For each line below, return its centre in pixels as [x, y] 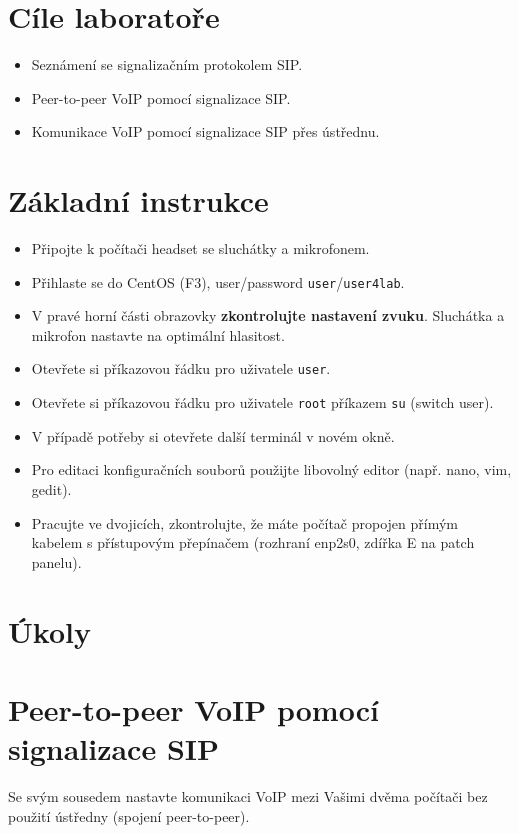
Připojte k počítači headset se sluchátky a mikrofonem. [200, 248]
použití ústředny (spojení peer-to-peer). [129, 815]
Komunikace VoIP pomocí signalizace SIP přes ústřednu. [205, 131]
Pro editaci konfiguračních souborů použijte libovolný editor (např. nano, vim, [271, 469]
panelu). [56, 561]
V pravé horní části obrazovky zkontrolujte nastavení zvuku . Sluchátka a [268, 315]
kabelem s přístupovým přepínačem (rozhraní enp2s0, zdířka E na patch [253, 542]
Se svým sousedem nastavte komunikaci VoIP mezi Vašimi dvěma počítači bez [248, 796]
